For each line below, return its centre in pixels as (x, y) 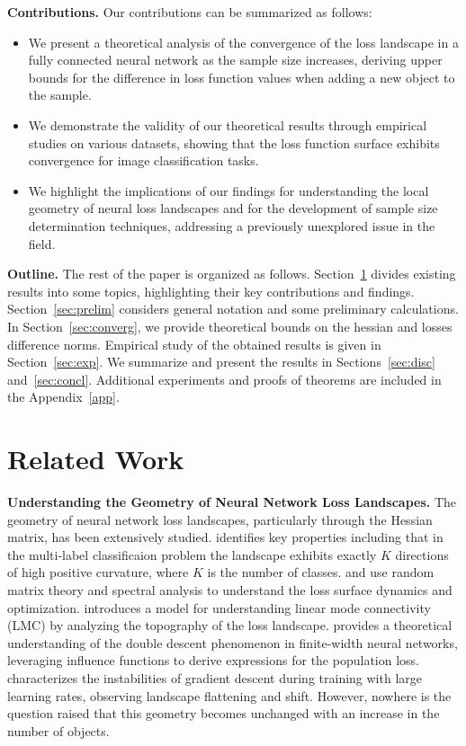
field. (42, 243)
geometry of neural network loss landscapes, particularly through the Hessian (220, 519)
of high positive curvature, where (98, 572)
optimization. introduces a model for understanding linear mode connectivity (219, 607)
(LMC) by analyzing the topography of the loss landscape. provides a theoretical (230, 625)
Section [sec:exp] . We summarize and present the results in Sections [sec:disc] (221, 362)
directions (422, 554)
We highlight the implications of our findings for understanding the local (229, 190)
